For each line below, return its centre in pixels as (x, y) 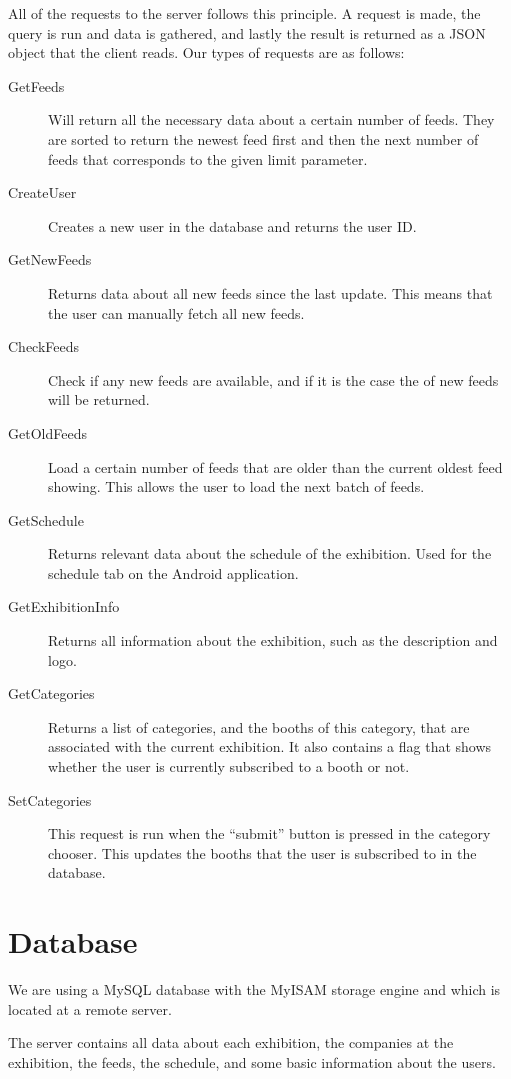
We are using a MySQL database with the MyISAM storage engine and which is (254, 989)
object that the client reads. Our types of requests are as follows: (206, 52)
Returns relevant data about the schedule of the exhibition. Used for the (270, 553)
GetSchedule (46, 519)
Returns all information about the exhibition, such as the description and (273, 640)
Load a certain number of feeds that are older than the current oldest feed (275, 466)
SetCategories (50, 799)
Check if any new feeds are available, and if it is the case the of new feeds (273, 379)
